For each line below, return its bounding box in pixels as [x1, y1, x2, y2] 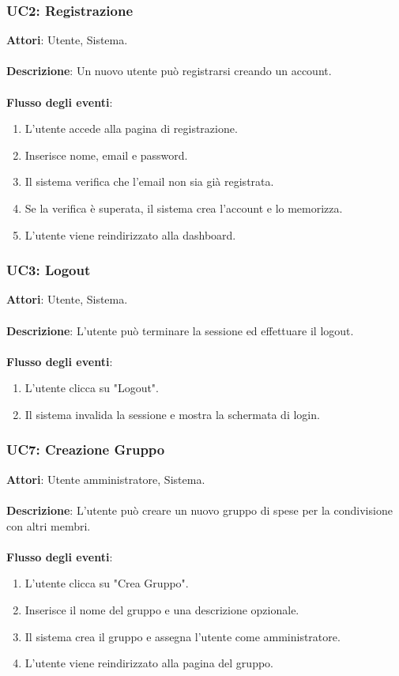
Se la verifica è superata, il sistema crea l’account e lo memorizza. [24, 199, 343, 216]
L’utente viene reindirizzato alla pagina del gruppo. [24, 655, 273, 671]
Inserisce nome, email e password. [24, 146, 188, 163]
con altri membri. [6, 517, 91, 534]
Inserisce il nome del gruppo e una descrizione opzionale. [24, 601, 299, 617]
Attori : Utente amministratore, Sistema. [6, 470, 205, 487]
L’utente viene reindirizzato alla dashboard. [24, 226, 236, 243]
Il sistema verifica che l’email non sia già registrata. [24, 173, 274, 190]
